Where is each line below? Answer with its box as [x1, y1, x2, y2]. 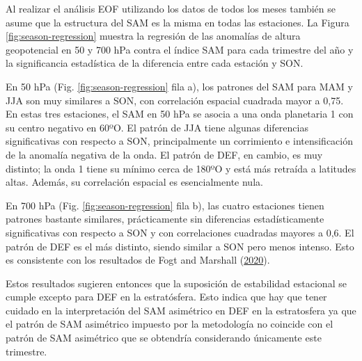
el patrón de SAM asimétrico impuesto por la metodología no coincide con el [6, 316, 333, 331]
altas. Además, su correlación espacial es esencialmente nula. [6, 175, 263, 189]
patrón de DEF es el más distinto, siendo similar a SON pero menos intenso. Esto [6, 239, 354, 253]
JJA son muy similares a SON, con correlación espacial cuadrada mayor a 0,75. [6, 93, 344, 107]
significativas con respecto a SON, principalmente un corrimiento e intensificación [6, 134, 354, 148]
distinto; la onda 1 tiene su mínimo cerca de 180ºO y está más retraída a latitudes [6, 161, 356, 175]
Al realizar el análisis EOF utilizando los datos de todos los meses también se [6, 1, 336, 15]
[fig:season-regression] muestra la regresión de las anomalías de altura [6, 29, 301, 43]
